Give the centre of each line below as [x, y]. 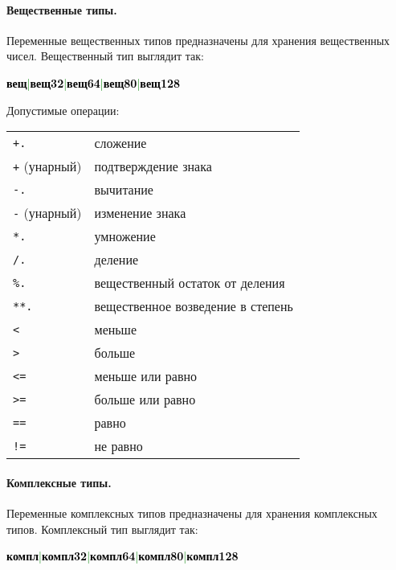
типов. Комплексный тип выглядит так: [102, 529]
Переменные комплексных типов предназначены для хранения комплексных [192, 513]
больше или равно [145, 400]
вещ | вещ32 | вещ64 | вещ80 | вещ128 [94, 82]
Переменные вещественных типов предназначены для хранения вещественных [198, 40]
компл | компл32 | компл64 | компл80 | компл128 [122, 556]
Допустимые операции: [63, 110]
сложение [120, 143]
